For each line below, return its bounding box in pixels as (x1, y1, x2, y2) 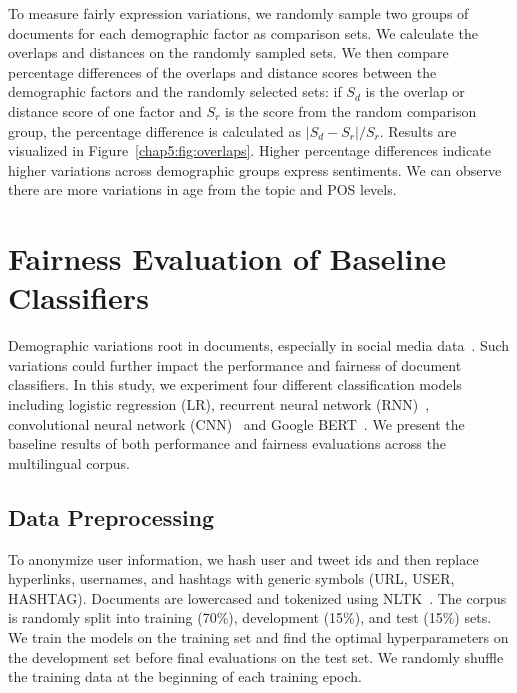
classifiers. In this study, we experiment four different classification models (8, 374, 462, 395)
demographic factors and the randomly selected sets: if (8, 81, 342, 102)
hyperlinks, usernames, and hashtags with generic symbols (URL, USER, (8, 568, 455, 589)
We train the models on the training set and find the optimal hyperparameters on (8, 626, 509, 647)
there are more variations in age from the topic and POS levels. (8, 179, 397, 200)
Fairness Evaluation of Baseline (8, 238, 447, 279)
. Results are (379, 120, 457, 141)
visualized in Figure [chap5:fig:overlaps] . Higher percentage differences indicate (8, 140, 491, 161)
